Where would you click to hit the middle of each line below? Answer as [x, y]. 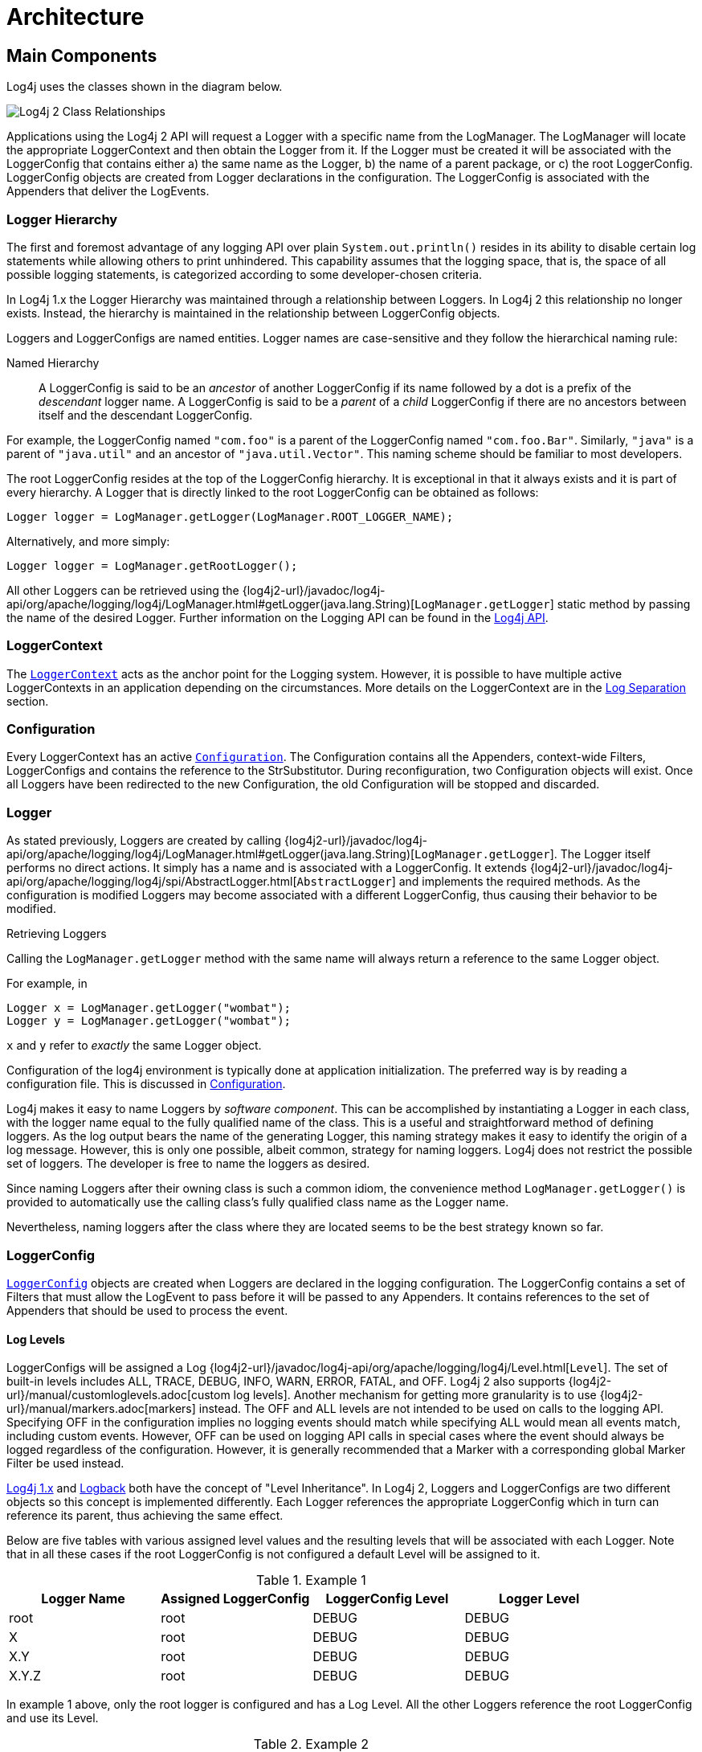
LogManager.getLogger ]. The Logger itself [533, 854]
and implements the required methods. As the [520, 882]
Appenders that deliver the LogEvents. [108, 191]
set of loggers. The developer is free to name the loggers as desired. [188, 1164]
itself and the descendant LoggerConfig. [146, 415]
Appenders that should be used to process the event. [147, 1310]
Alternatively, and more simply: [88, 541]
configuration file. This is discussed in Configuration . [146, 1084]
